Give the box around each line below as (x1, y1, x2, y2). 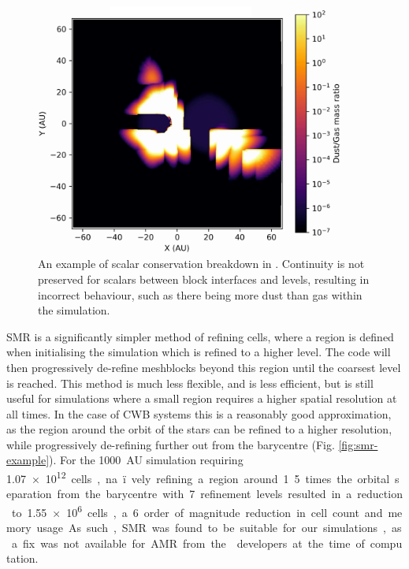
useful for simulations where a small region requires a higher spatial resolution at (6, 390, 397, 407)
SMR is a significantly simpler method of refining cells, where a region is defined (6, 328, 394, 344)
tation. (6, 550, 39, 567)
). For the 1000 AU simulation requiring (49, 452, 244, 468)
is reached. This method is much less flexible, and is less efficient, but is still (6, 374, 374, 391)
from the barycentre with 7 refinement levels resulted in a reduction (57, 485, 403, 502)
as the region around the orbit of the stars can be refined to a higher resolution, (6, 421, 392, 437)
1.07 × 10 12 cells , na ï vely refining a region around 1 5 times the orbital (6, 468, 390, 486)
